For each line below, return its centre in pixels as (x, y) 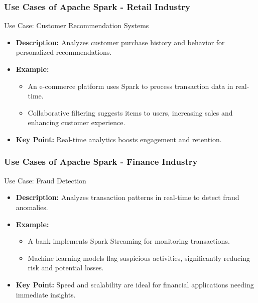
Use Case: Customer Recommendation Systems (77, 25)
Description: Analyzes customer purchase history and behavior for (120, 42)
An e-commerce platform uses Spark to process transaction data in (131, 86)
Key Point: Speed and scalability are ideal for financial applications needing (135, 284)
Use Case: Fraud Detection (45, 180)
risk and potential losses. (66, 268)
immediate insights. (46, 294)
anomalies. (32, 207)
